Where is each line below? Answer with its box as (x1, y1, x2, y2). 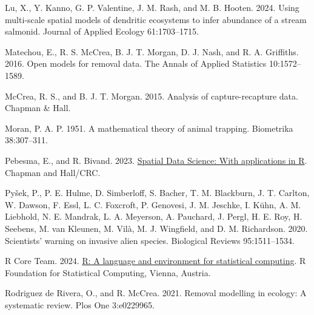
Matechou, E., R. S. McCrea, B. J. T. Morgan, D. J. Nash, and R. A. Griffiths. (5, 45, 299, 58)
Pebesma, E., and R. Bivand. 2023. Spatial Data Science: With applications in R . (5, 154, 307, 166)
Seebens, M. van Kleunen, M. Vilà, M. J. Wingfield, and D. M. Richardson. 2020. (5, 222, 308, 234)
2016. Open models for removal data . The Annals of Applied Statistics (5, 57, 267, 70)
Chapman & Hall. (5, 101, 71, 114)
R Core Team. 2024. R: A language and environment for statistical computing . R (5, 254, 306, 267)
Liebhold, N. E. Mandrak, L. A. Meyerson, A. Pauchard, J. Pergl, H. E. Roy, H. (5, 210, 302, 223)
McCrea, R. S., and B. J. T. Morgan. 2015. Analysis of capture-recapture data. (5, 89, 298, 102)
